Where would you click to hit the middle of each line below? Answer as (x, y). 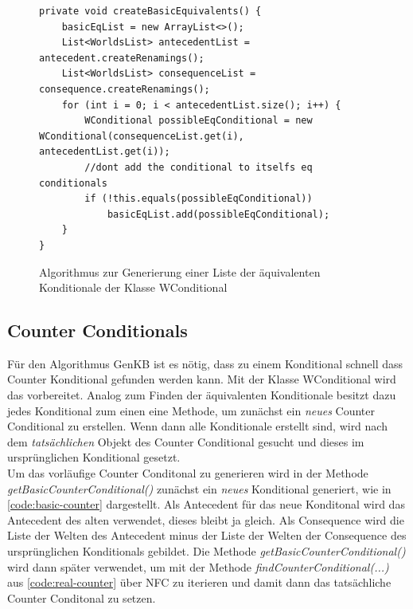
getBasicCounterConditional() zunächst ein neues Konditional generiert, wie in (199, 488)
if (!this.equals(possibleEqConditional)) (199, 199)
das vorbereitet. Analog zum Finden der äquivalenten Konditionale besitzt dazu (202, 395)
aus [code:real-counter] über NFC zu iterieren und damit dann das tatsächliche (199, 582)
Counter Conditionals (97, 330)
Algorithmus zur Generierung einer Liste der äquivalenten (180, 271)
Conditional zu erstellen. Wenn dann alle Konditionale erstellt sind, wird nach (197, 426)
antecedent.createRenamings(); (122, 58)
